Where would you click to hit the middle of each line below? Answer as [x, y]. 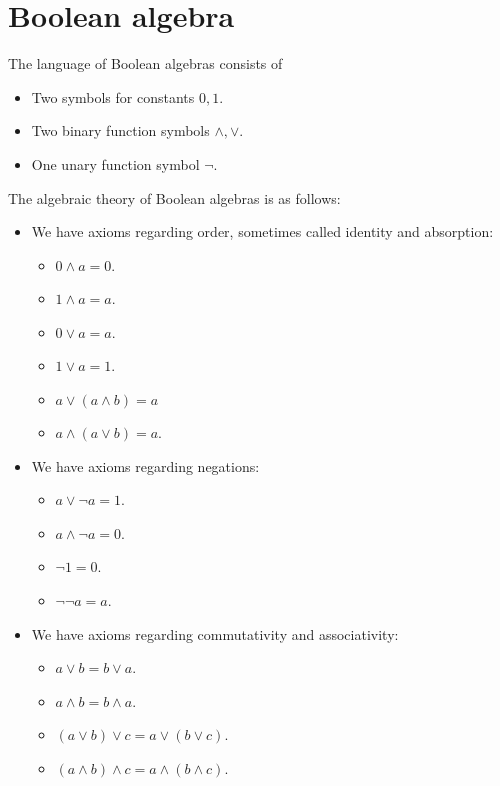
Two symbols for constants [113, 96]
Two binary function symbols [120, 130]
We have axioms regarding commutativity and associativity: [215, 633]
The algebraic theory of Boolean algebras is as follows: [174, 197]
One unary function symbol [115, 163]
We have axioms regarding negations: [145, 465]
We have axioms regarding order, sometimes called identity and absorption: [262, 231]
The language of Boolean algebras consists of [145, 63]
